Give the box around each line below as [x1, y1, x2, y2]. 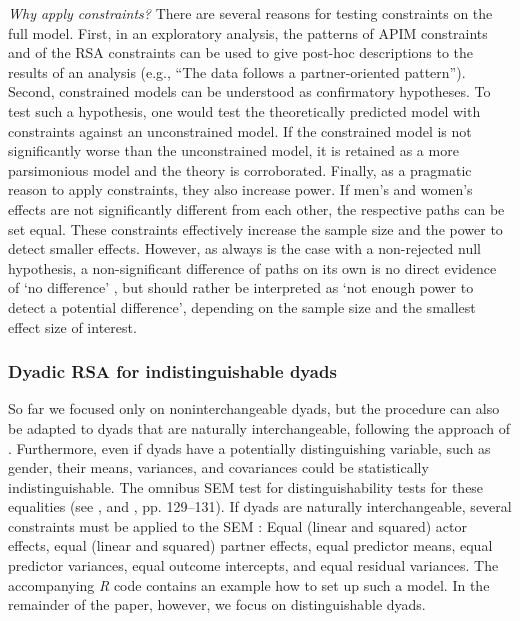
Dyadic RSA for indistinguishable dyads [8, 359, 337, 384]
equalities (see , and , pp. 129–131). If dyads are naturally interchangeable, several [8, 496, 512, 517]
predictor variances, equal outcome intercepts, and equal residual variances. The [8, 555, 499, 576]
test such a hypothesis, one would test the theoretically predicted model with [8, 100, 481, 121]
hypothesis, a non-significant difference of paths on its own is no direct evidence [8, 257, 497, 278]
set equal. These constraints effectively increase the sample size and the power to [8, 218, 503, 239]
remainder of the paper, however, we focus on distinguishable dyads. [8, 594, 426, 615]
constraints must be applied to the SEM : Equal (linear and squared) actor [8, 515, 468, 536]
